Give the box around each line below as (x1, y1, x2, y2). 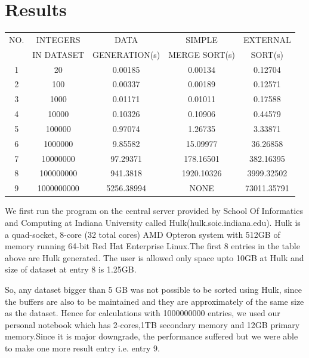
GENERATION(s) (92, 48, 160, 60)
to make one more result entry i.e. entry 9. (5, 341, 160, 354)
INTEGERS (36, 33, 81, 45)
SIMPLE (186, 33, 218, 45)
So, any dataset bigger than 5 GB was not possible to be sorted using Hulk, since (5, 283, 302, 295)
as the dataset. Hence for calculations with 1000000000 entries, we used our (5, 307, 280, 319)
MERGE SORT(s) (168, 48, 236, 60)
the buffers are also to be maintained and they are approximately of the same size (5, 295, 304, 307)
